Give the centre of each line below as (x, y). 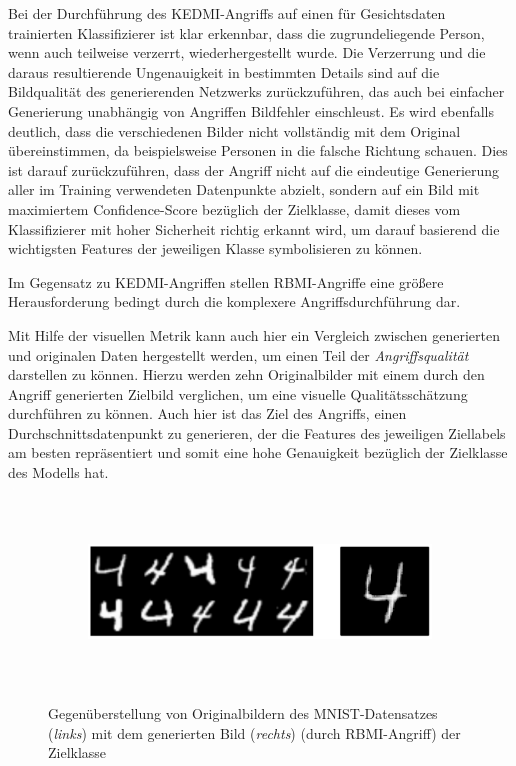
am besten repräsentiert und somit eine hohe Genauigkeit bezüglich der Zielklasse (258, 452)
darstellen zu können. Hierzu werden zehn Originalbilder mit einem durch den (246, 374)
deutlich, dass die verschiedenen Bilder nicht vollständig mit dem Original (234, 130)
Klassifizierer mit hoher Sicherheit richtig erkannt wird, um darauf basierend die (254, 228)
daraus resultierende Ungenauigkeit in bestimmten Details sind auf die (224, 71)
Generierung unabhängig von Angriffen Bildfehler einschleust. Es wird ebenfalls (251, 110)
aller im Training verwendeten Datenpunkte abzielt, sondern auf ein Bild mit (244, 189)
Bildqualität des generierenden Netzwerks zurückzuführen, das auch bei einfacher (256, 91)
